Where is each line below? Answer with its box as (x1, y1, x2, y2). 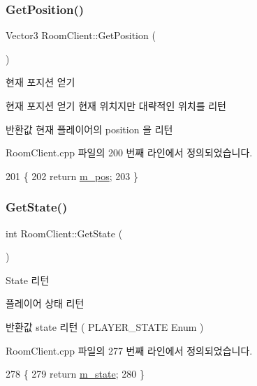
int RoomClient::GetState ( (6, 225, 123, 240)
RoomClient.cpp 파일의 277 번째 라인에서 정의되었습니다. (6, 343, 253, 357)
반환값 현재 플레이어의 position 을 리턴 (6, 121, 173, 136)
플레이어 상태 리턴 (6, 296, 85, 311)
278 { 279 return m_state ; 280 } (6, 366, 145, 381)
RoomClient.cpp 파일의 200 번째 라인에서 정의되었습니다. (6, 145, 253, 160)
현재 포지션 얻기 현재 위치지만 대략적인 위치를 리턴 (6, 98, 226, 112)
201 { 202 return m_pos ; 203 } (6, 168, 138, 183)
